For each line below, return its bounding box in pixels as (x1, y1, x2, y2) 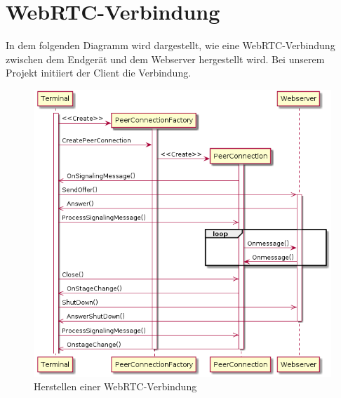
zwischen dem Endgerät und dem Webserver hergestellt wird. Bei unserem (6, 51, 325, 66)
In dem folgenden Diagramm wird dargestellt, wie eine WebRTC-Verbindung (6, 38, 335, 53)
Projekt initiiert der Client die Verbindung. (6, 65, 192, 80)
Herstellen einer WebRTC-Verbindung (34, 379, 197, 394)
